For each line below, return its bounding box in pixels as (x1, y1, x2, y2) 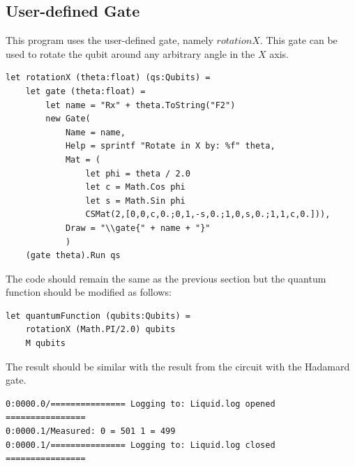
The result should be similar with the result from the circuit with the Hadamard (6, 359, 350, 373)
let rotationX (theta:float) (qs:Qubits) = (6, 73, 211, 83)
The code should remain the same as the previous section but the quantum (6, 271, 326, 285)
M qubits (25, 338, 66, 349)
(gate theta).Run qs (25, 250, 121, 261)
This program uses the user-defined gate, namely (6, 33, 213, 47)
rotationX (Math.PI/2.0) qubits (25, 324, 176, 335)
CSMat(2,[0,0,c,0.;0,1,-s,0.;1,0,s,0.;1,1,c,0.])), (85, 209, 331, 220)
